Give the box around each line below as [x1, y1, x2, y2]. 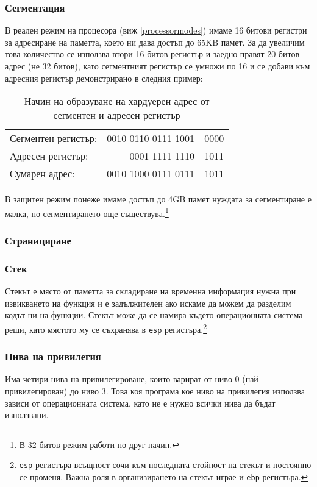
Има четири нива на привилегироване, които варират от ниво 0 [5, 372, 240, 385]
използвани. [5, 408, 49, 421]
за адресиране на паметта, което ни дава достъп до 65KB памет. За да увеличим [5, 35, 305, 48]
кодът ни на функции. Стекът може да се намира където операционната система [5, 308, 303, 321]
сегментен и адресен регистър [53, 108, 180, 123]
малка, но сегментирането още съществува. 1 [5, 205, 169, 219]
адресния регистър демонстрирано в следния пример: [5, 71, 203, 84]
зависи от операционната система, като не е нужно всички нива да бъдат [5, 396, 276, 409]
